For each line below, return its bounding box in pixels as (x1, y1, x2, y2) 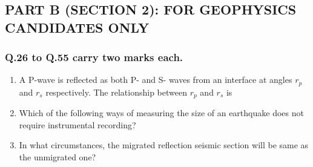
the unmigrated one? (19, 151, 96, 163)
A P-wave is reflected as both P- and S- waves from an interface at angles (19, 73, 292, 86)
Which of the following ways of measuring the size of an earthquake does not (19, 106, 304, 119)
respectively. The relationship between (45, 85, 187, 98)
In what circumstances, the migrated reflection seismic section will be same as (19, 139, 309, 151)
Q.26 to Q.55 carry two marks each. (5, 50, 183, 65)
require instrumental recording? (19, 118, 136, 131)
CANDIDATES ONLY (5, 18, 150, 36)
